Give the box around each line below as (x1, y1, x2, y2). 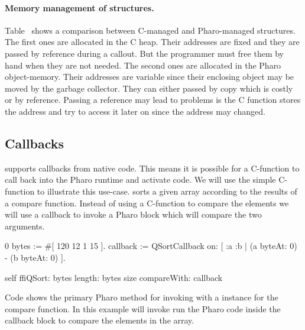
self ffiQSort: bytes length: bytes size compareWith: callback (5, 271, 223, 283)
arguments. (5, 219, 45, 232)
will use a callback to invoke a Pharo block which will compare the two (5, 208, 262, 221)
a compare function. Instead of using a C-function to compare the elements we (5, 196, 289, 209)
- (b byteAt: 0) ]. (5, 251, 66, 263)
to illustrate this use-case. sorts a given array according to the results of (37, 185, 297, 197)
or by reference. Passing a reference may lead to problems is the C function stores (5, 93, 301, 106)
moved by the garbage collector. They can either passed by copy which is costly (5, 82, 293, 94)
